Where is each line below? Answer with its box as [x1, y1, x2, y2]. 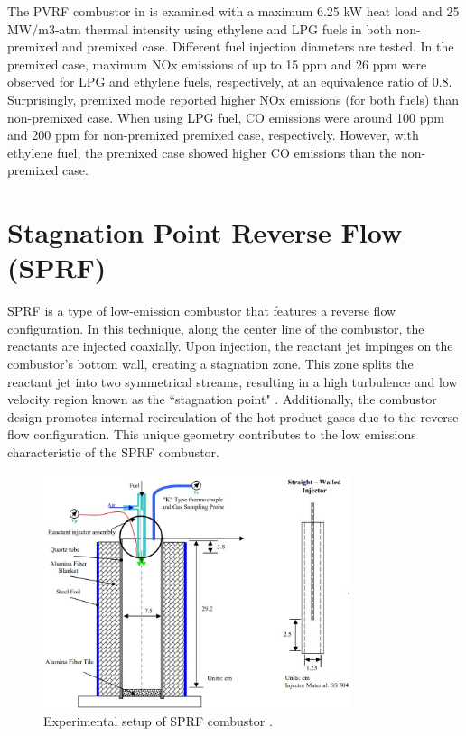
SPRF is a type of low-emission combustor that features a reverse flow [7, 301, 396, 320]
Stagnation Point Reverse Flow [7, 214, 403, 251]
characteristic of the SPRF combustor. [7, 443, 219, 461]
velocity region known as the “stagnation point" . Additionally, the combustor [7, 390, 437, 409]
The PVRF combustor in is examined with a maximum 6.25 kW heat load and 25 [7, 2, 460, 20]
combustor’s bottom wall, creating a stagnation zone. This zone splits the [7, 354, 414, 373]
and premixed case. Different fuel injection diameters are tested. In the [62, 37, 454, 56]
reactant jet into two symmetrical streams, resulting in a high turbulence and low [7, 372, 458, 391]
